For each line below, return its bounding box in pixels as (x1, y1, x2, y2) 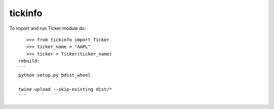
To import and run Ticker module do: (9, 25, 86, 31)
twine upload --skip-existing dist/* (18, 86, 113, 92)
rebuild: (18, 58, 40, 64)
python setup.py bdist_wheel (18, 72, 91, 78)
